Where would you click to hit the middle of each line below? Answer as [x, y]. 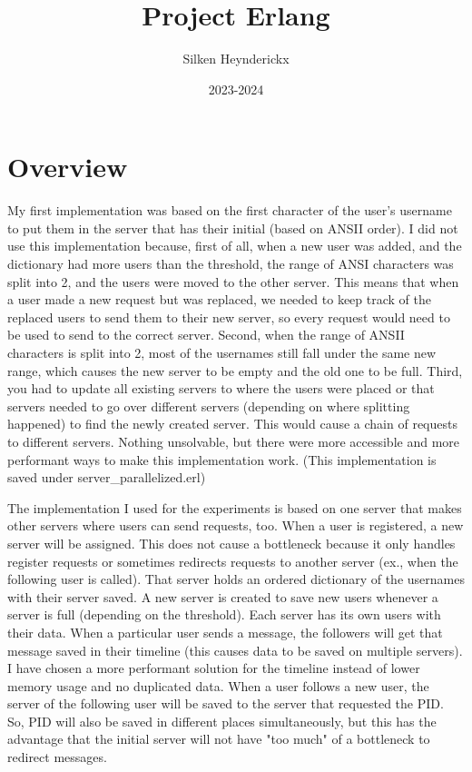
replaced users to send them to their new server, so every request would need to [229, 317]
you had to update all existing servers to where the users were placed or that [221, 388]
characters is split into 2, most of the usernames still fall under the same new [222, 352]
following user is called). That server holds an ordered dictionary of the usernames [236, 579]
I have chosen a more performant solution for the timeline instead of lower [214, 668]
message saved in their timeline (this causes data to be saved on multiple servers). [235, 650]
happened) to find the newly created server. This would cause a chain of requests [232, 424]
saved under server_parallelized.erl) [107, 477]
